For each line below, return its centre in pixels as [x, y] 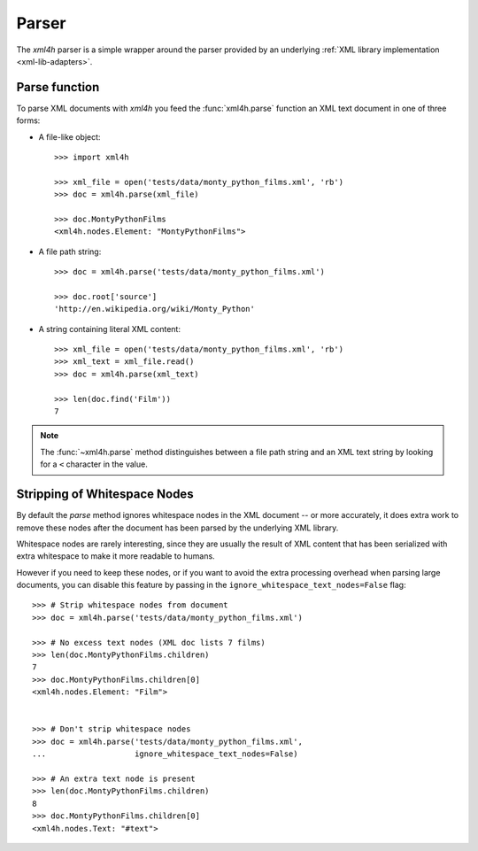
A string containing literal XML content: [110, 329]
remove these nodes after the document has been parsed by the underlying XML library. [177, 528]
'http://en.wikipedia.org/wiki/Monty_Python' [155, 309]
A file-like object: [69, 136]
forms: [28, 120]
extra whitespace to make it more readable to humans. [116, 556]
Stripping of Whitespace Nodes [105, 495]
